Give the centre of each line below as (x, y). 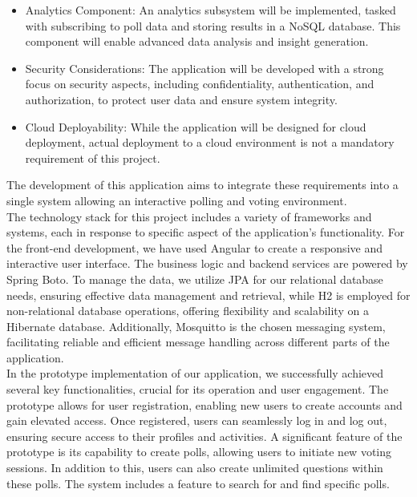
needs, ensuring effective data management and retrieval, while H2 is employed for (208, 295)
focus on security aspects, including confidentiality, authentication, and (200, 84)
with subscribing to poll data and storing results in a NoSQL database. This (213, 25)
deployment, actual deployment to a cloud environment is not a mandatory (210, 142)
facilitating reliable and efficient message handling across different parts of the (198, 342)
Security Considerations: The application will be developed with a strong (204, 68)
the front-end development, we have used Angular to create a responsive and (194, 247)
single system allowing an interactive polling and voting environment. (177, 200)
